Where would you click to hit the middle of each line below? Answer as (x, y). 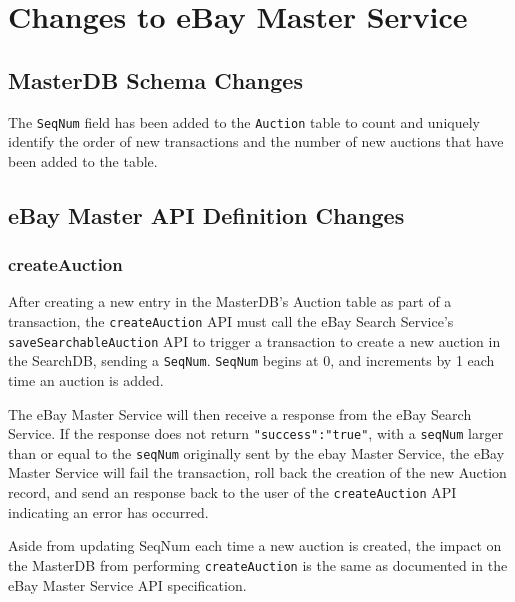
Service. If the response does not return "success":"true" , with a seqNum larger (256, 433)
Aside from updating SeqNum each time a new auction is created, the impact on (255, 545)
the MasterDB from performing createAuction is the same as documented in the (258, 564)
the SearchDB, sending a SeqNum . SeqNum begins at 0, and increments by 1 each (251, 360)
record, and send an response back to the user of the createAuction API (232, 492)
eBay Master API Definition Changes (206, 214)
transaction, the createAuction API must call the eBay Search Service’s (231, 321)
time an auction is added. (86, 379)
